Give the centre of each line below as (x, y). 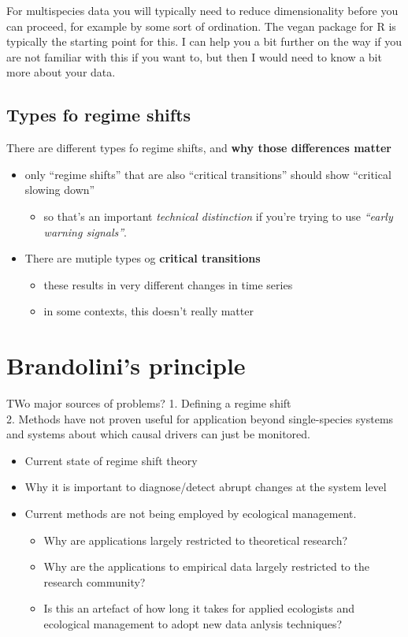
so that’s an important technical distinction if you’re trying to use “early (218, 216)
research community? (95, 581)
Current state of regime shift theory (111, 460)
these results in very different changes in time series (168, 284)
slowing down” (60, 190)
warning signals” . (85, 231)
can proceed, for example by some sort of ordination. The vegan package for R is (201, 26)
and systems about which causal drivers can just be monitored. (158, 434)
